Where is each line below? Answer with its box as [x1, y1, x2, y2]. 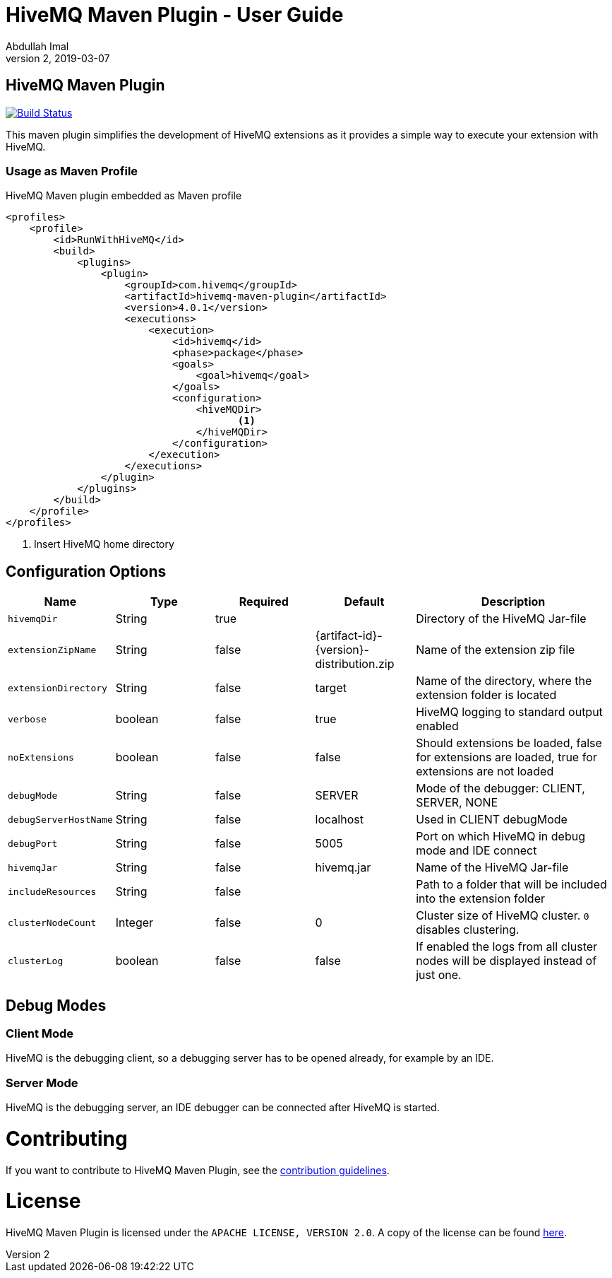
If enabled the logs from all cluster [416, 939, 598, 954]
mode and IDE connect [416, 843, 537, 858]
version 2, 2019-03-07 [6, 52, 110, 64]
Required [239, 594, 289, 609]
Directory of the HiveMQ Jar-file [416, 611, 587, 626]
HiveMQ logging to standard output [416, 705, 603, 720]
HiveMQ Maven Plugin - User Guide [6, 3, 344, 27]
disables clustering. [416, 922, 520, 937]
